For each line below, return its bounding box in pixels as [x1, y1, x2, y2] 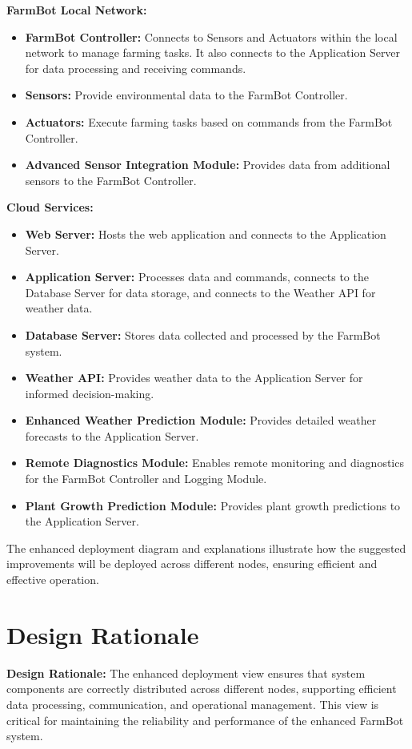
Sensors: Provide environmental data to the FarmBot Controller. [25, 87, 348, 103]
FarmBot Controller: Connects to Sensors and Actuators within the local [25, 28, 398, 45]
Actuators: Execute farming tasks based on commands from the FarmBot [25, 113, 393, 130]
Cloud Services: [6, 199, 94, 215]
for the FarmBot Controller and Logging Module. [25, 470, 267, 487]
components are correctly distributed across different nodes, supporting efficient [6, 680, 397, 697]
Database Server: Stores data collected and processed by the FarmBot [25, 326, 381, 343]
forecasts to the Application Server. [25, 427, 199, 444]
